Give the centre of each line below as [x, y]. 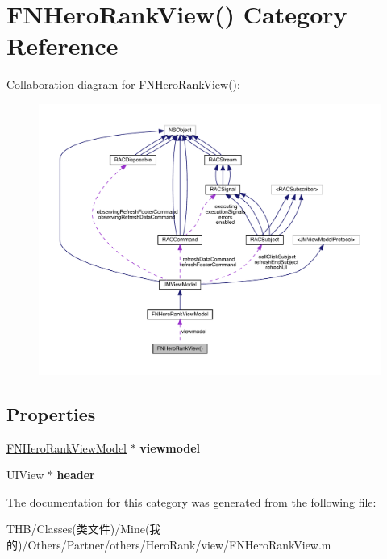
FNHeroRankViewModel [67, 447]
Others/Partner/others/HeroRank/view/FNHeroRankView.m [179, 544]
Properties [51, 413]
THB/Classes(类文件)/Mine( [78, 529]
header [76, 475]
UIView [25, 475]
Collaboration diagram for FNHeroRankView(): [123, 84]
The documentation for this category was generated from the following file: [191, 501]
